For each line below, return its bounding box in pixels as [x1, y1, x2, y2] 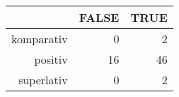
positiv [34, 51, 68, 67]
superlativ [18, 72, 68, 88]
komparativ [11, 30, 68, 47]
